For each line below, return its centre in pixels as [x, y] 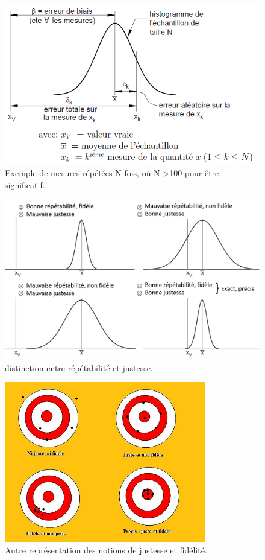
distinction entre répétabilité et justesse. [79, 367]
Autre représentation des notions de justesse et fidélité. [106, 550]
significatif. [25, 184]
